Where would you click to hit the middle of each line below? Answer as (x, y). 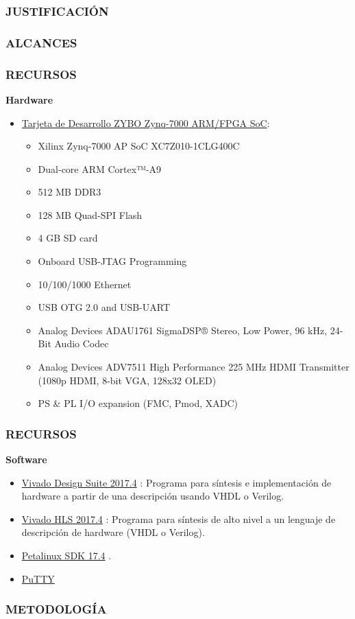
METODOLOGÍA (56, 609)
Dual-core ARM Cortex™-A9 (100, 168)
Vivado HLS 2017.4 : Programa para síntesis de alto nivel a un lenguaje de (179, 518)
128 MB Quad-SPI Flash (90, 214)
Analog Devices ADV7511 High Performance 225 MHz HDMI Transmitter (194, 367)
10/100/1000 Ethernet (85, 284)
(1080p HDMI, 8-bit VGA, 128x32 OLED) (127, 380)
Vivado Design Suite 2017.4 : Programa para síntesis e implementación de (176, 482)
